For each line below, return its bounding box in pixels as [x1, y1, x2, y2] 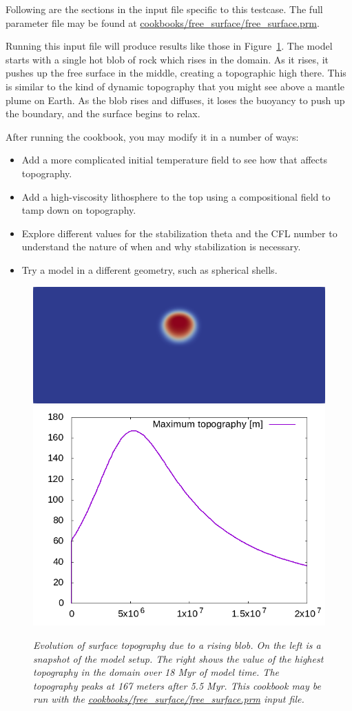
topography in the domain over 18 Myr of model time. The [33, 665, 279, 679]
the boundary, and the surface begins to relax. [6, 106, 200, 121]
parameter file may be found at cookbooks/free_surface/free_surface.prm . [6, 15, 320, 30]
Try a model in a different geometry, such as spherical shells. [21, 262, 278, 277]
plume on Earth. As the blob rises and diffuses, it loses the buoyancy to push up [6, 92, 345, 107]
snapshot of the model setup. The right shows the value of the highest [33, 651, 324, 665]
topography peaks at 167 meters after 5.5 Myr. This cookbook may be [33, 678, 321, 692]
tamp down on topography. [21, 203, 136, 217]
